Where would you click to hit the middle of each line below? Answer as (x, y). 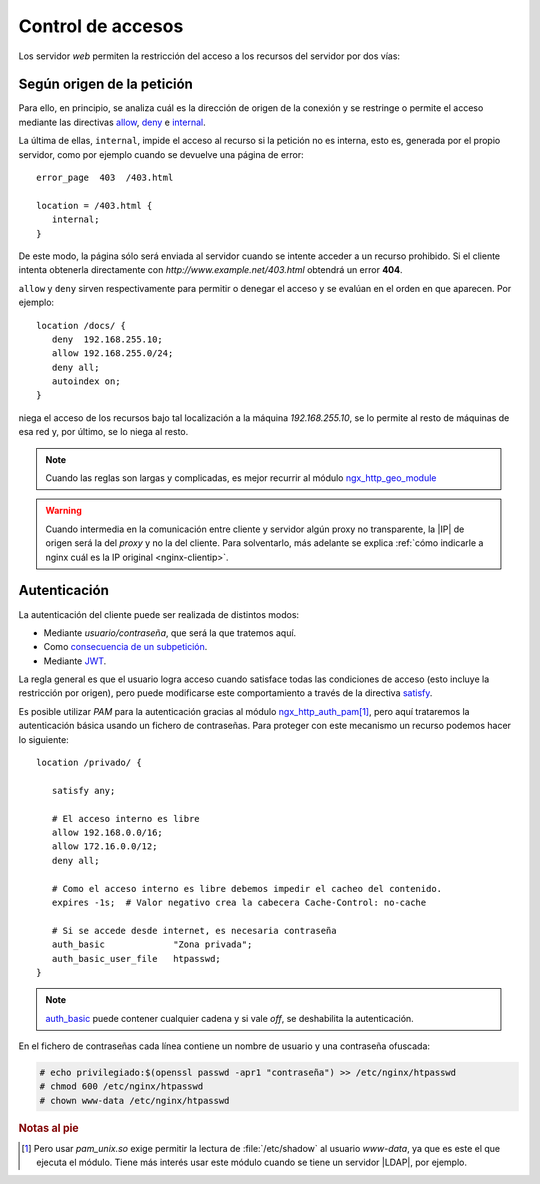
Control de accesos (101, 26)
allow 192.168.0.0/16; (107, 832)
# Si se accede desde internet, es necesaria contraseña (194, 930)
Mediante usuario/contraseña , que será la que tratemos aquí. (170, 632)
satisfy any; (83, 790)
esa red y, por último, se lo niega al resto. (103, 432)
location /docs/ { (81, 325)
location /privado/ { (89, 763)
